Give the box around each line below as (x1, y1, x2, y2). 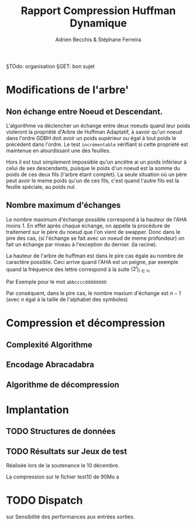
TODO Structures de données (6, 426, 116, 436)
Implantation (6, 403, 69, 416)
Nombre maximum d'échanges (6, 201, 121, 211)
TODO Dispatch (6, 494, 83, 507)
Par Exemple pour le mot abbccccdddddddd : (6, 279, 108, 286)
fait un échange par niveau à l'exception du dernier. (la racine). (6, 240, 157, 247)
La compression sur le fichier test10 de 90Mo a (6, 473, 119, 480)
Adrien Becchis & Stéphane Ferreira (55, 36, 142, 43)
